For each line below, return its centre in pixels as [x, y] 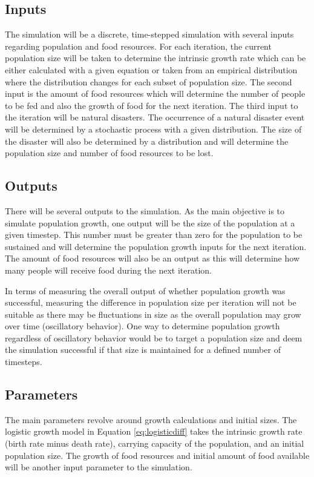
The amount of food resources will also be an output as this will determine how [152, 258]
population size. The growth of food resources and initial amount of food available [157, 455]
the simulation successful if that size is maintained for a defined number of [143, 350]
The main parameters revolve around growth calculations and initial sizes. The [151, 419]
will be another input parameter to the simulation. [99, 467]
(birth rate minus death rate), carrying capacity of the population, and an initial [155, 443]
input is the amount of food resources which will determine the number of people [155, 94]
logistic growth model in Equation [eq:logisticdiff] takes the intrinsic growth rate [154, 431]
